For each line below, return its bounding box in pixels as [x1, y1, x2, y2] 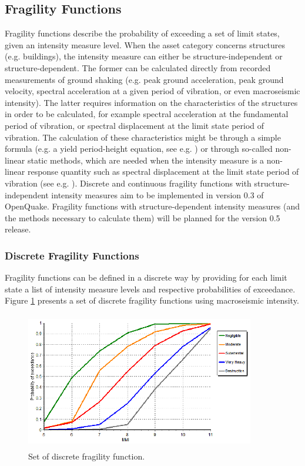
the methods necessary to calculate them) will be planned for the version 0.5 [5, 211, 280, 224]
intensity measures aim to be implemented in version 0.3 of [51, 188, 264, 201]
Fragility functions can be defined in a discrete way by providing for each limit [5, 271, 287, 284]
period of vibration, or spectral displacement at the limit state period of [5, 119, 264, 131]
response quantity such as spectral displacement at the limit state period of [27, 165, 299, 178]
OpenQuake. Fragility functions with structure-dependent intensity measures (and [5, 200, 300, 212]
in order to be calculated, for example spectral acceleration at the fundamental [5, 108, 289, 120]
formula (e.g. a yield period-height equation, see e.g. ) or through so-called [5, 142, 273, 155]
